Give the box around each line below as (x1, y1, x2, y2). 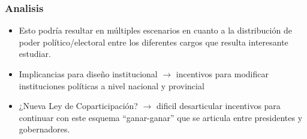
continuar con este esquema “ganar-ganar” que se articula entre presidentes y (19, 111, 303, 123)
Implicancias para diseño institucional (19, 68, 158, 80)
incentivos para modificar (176, 68, 269, 80)
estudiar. (19, 47, 51, 60)
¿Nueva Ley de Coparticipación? (19, 99, 138, 112)
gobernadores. (19, 123, 70, 135)
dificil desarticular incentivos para (156, 99, 281, 112)
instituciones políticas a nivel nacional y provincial (19, 79, 204, 92)
